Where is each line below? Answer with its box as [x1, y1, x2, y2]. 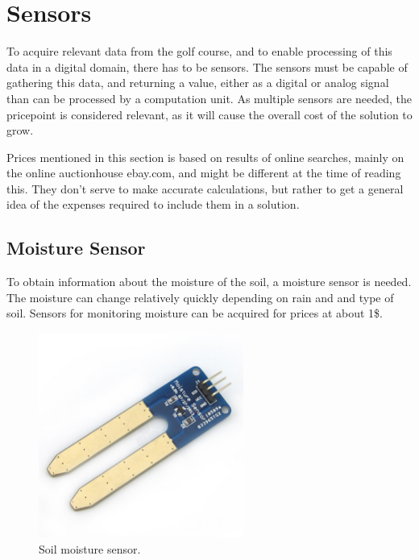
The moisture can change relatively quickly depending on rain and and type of [6, 288, 394, 305]
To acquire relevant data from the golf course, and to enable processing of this [6, 43, 392, 60]
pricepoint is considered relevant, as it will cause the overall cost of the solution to [6, 106, 413, 122]
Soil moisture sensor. [39, 541, 141, 558]
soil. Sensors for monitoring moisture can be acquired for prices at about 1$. [6, 305, 383, 321]
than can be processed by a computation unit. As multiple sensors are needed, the [6, 89, 413, 106]
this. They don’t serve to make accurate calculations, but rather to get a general [6, 180, 404, 197]
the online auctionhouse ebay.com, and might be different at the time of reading [6, 164, 401, 181]
